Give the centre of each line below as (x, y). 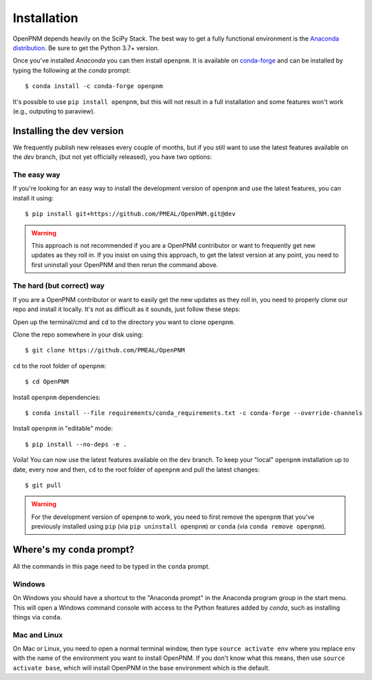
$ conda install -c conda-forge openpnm (94, 86)
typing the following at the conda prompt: (72, 70)
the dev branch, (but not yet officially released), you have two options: (112, 157)
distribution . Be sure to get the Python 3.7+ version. (86, 47)
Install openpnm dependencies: (57, 397)
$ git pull (43, 485)
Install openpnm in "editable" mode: (63, 428)
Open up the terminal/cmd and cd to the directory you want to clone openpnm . (124, 322)
